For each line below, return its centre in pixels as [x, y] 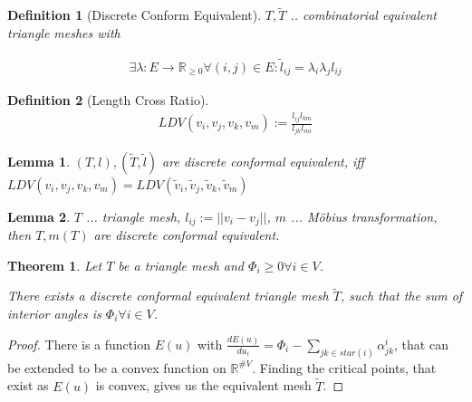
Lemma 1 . [39, 161]
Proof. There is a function [79, 344]
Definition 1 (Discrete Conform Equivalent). [135, 15]
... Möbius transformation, [364, 216]
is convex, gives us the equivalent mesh [203, 385]
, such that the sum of [401, 296]
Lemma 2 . [39, 216]
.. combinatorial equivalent [364, 15]
